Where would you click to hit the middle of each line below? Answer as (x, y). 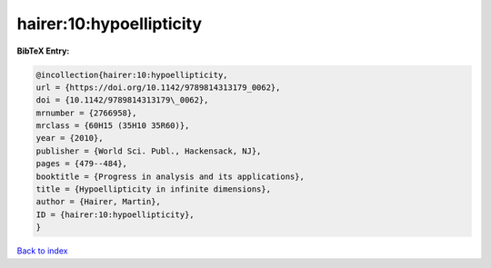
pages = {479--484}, (81, 164)
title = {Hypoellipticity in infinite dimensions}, (154, 189)
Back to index (42, 251)
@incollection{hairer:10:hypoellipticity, (132, 74)
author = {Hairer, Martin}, (98, 202)
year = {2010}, (70, 138)
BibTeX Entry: (43, 51)
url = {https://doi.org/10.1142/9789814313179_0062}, (158, 87)
